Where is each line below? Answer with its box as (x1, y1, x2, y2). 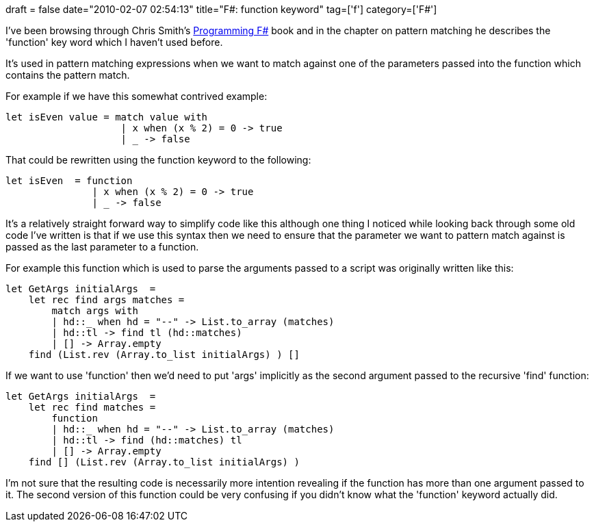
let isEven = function (5, 175, 133, 186)
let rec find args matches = (28, 294, 185, 305)
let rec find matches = (28, 402, 156, 413)
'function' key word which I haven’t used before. (5, 36, 223, 48)
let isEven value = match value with (5, 112, 208, 123)
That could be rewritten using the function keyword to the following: (5, 154, 311, 166)
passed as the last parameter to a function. (5, 241, 199, 253)
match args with (51, 305, 138, 316)
